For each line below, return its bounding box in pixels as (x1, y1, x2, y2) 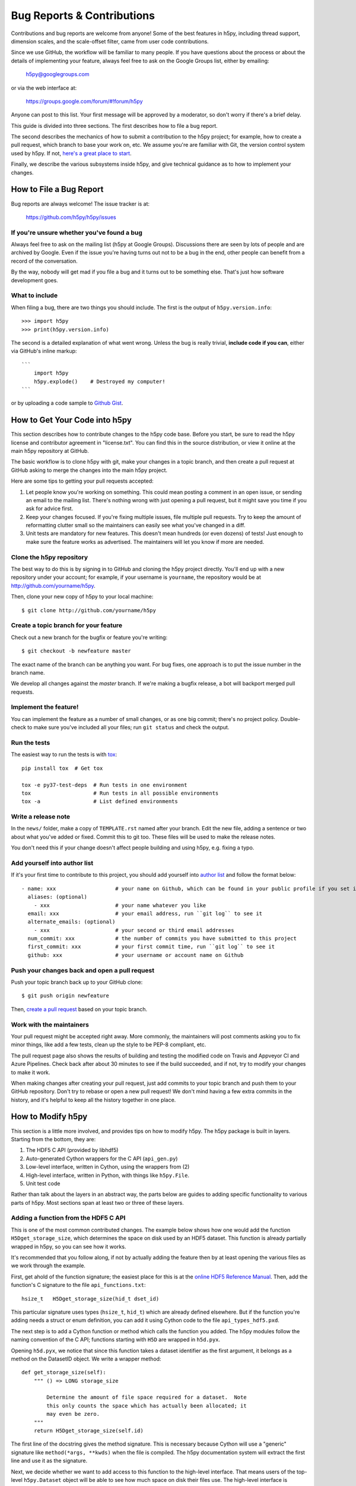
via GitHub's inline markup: (11, 348, 77, 355)
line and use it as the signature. (11, 1457, 88, 1465)
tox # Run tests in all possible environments (21, 789, 219, 796)
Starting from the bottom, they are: (11, 1135, 96, 1142)
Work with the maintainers (11, 1020, 89, 1028)
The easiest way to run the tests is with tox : (11, 751, 117, 758)
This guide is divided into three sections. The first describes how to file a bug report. (11, 122, 218, 129)
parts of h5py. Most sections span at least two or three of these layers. (11, 1199, 184, 1206)
